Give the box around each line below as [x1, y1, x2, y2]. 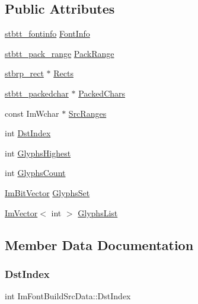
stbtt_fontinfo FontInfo [5, 27, 90, 40]
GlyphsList [78, 206, 118, 219]
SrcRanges [68, 107, 107, 119]
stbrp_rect [5, 67, 44, 79]
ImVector [5, 206, 38, 219]
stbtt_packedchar [5, 87, 69, 99]
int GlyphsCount [5, 167, 66, 179]
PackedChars [78, 87, 126, 99]
